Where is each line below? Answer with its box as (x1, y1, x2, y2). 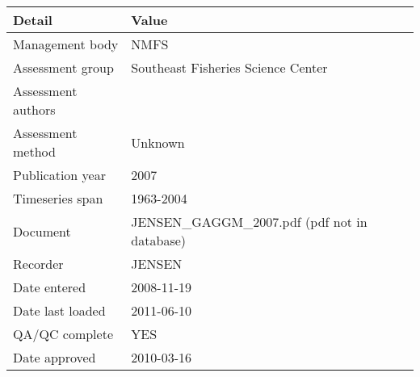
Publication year (13, 165, 106, 184)
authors (13, 100, 56, 119)
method (13, 142, 56, 161)
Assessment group (13, 58, 114, 77)
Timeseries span (13, 189, 103, 207)
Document (13, 221, 71, 241)
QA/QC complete (13, 325, 113, 343)
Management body (13, 35, 119, 53)
